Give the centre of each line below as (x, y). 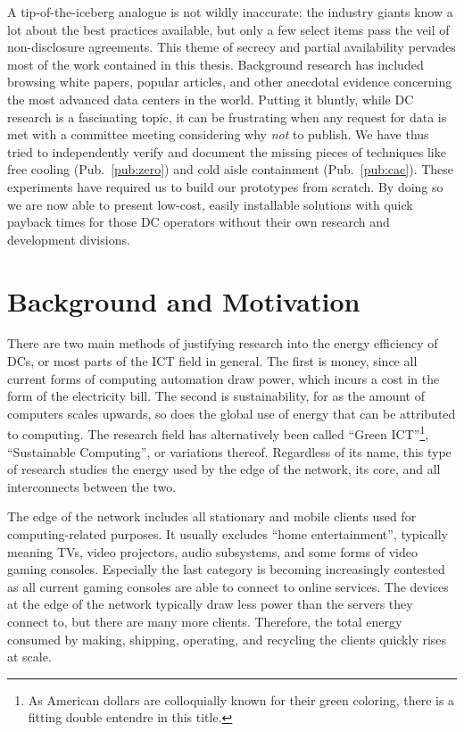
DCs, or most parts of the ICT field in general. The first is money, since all (212, 361)
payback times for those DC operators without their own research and (199, 222)
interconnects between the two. (92, 486)
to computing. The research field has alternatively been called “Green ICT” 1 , (218, 433)
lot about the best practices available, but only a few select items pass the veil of (228, 29)
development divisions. (69, 239)
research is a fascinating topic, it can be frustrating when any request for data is (227, 116)
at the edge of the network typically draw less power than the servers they (210, 604)
